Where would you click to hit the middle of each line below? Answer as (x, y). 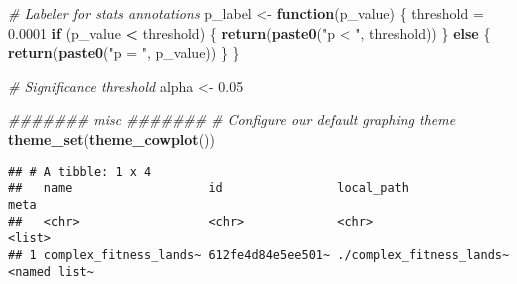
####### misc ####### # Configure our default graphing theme (232, 119)
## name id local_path (208, 188)
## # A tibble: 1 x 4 (80, 171)
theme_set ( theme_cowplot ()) (111, 138)
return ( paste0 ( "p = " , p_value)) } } (124, 52)
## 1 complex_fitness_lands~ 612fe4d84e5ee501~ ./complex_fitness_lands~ (259, 254)
